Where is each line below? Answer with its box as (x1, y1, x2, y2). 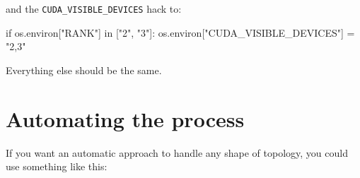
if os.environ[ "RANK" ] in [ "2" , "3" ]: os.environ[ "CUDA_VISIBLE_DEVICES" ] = (6, 25, 355, 40)
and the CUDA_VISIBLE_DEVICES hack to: (6, 1, 182, 16)
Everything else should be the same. (6, 62, 162, 77)
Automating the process (6, 104, 245, 133)
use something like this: (6, 159, 108, 174)
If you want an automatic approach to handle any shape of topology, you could (6, 145, 348, 160)
